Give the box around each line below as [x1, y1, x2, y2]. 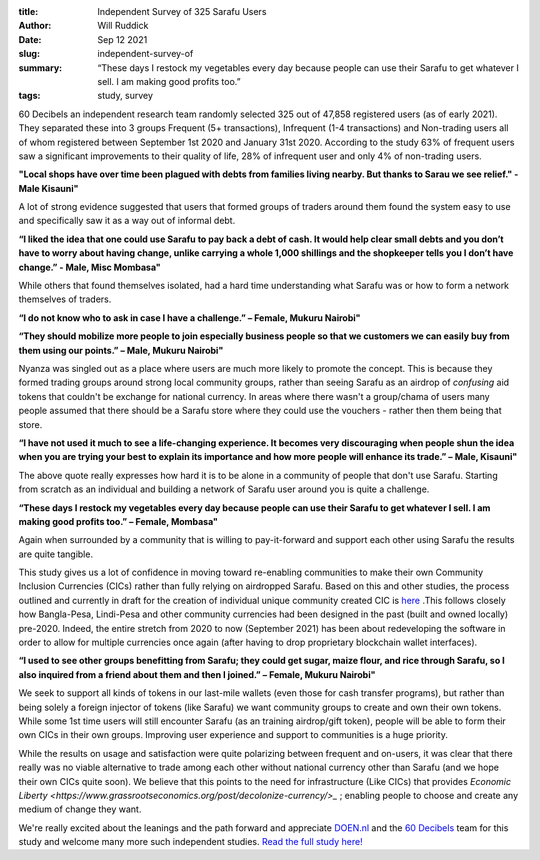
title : [18, 6, 39, 17]
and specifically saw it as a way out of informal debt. [18, 215, 236, 227]
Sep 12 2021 [97, 33, 148, 45]
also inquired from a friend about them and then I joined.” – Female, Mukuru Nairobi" [18, 668, 376, 680]
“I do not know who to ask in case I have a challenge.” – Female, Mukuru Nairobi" [18, 311, 361, 324]
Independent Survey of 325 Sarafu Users [97, 6, 267, 17]
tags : [18, 90, 41, 102]
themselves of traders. [18, 293, 112, 305]
